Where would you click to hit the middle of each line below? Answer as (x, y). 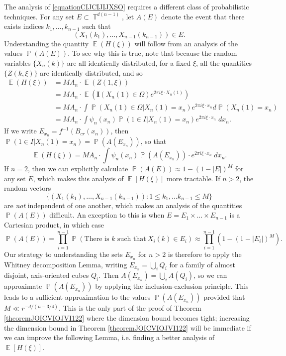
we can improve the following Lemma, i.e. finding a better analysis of (109, 337)
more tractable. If (193, 178)
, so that (153, 141)
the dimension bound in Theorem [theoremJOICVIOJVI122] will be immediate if (128, 327)
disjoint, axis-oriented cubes (47, 275)
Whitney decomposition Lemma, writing (66, 264)
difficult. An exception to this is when (107, 215)
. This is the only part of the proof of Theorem (130, 308)
